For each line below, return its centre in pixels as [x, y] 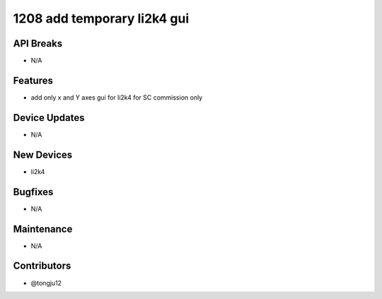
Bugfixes [33, 192]
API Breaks [38, 43]
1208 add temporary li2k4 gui [101, 18]
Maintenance [43, 229]
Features [33, 80]
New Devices [43, 154]
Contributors [42, 266]
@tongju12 [46, 283]
